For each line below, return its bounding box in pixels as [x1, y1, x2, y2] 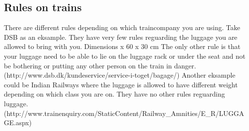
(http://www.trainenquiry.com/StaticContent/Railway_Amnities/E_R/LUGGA [4, 108, 244, 118]
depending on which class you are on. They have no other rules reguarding [4, 89, 225, 99]
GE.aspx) [4, 117, 32, 128]
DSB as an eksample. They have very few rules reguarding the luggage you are [4, 32, 237, 42]
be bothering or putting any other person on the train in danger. [4, 60, 196, 70]
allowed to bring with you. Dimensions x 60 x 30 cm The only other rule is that [4, 41, 241, 51]
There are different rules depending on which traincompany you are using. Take [4, 22, 240, 33]
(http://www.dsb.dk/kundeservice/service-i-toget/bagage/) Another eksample [4, 70, 235, 80]
